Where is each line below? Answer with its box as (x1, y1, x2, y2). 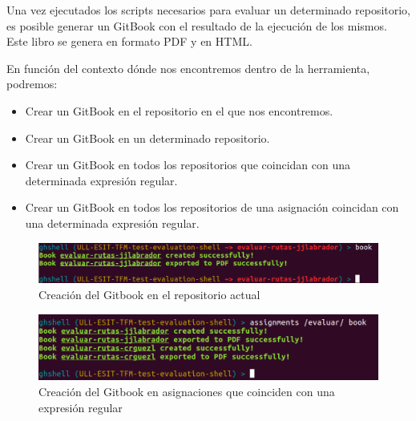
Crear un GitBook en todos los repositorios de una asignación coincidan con (25, 199, 399, 216)
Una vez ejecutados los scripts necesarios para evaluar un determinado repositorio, (6, 2, 411, 18)
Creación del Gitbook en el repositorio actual (38, 286, 261, 303)
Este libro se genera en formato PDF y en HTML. (6, 33, 252, 50)
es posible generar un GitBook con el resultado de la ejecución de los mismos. (6, 17, 387, 34)
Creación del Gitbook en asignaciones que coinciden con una (38, 383, 335, 399)
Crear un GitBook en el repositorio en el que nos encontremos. (25, 102, 333, 119)
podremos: (6, 75, 58, 92)
